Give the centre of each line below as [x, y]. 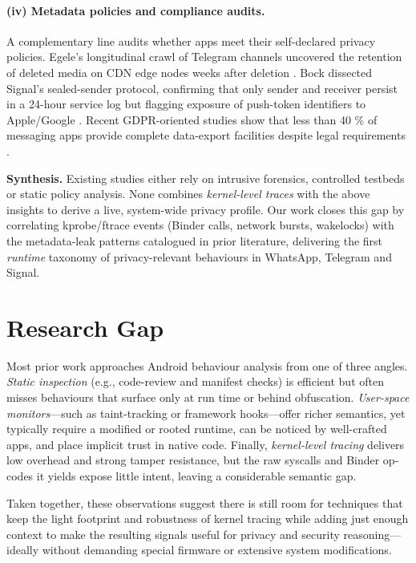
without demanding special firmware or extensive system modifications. [217, 550]
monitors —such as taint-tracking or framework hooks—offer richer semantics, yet [206, 413]
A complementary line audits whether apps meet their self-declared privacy [191, 41]
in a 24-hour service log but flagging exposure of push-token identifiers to [186, 104]
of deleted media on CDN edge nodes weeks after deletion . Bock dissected [190, 72]
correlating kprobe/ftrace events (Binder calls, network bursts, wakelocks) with [200, 225]
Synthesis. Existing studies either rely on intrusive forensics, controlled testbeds [206, 178]
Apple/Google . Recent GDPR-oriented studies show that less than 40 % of [192, 119]
